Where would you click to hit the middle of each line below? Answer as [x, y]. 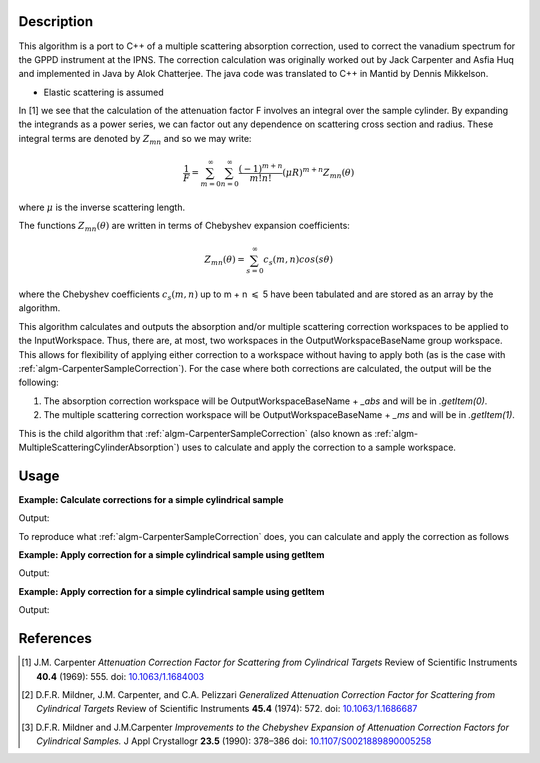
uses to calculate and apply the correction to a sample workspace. [319, 447]
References [55, 638]
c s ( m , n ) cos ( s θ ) [298, 261]
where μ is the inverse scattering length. [102, 207]
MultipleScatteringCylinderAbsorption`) [99, 447]
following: [38, 382]
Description [56, 21]
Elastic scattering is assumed [103, 92]
